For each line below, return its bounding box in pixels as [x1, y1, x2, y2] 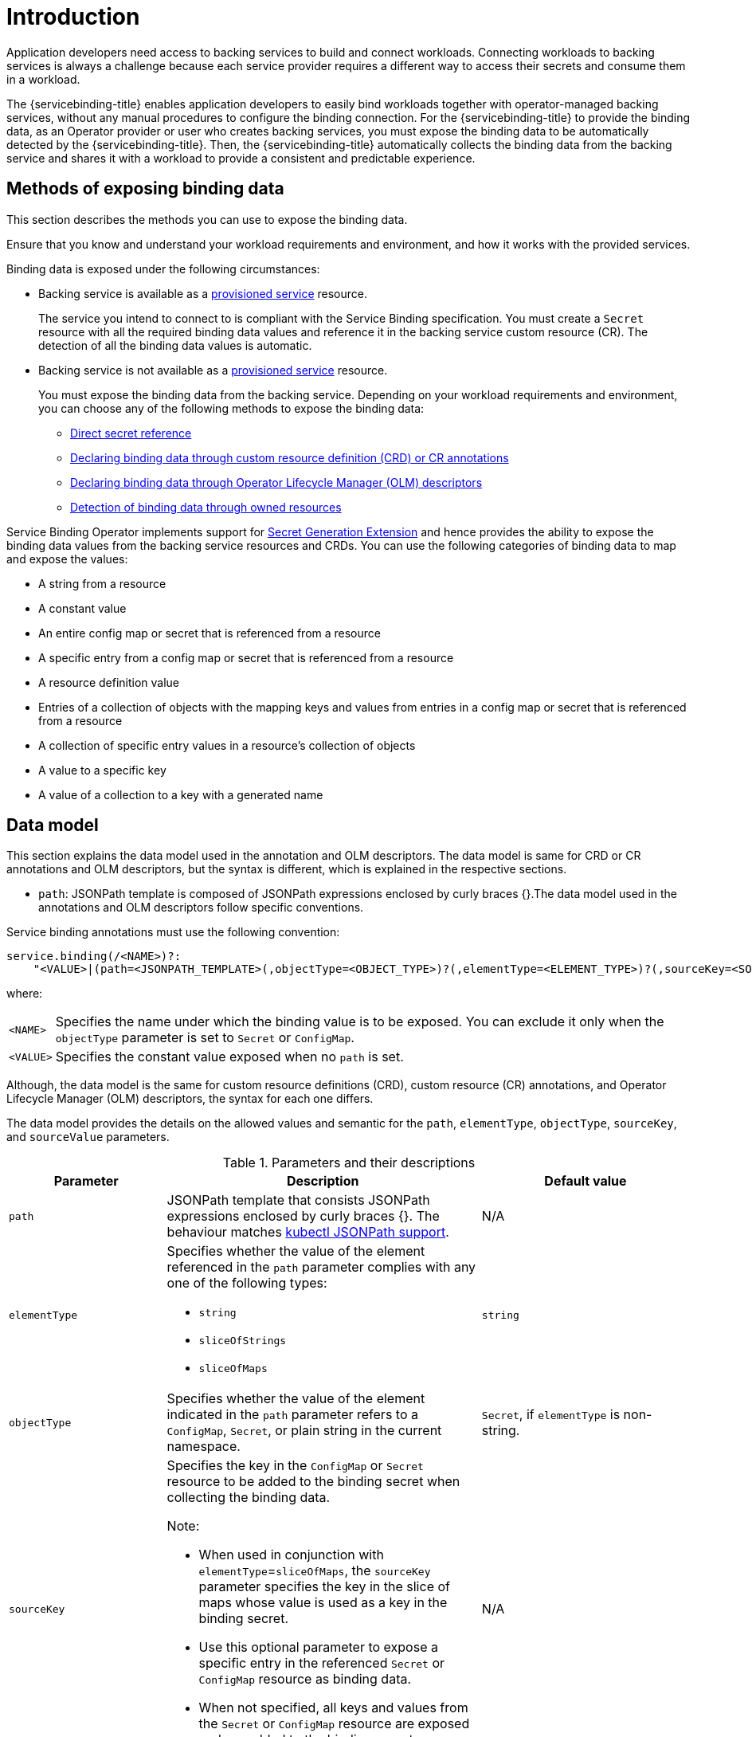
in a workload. [6, 72, 80, 86]
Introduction [6, 3, 140, 30]
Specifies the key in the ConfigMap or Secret [166, 1457, 424, 1474]
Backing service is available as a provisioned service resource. [38, 286, 368, 300]
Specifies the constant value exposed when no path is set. [55, 1049, 404, 1065]
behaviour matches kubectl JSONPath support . [166, 1224, 449, 1241]
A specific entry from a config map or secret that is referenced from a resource [38, 650, 454, 665]
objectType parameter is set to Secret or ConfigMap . [55, 1029, 354, 1046]
